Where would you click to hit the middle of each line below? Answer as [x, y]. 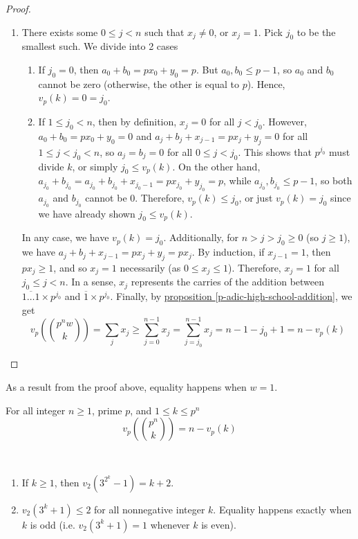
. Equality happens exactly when [282, 509]
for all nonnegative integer [150, 509]
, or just [256, 198]
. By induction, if [228, 252]
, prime [107, 410]
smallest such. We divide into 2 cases [100, 46]
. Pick [270, 32]
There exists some [60, 32]
